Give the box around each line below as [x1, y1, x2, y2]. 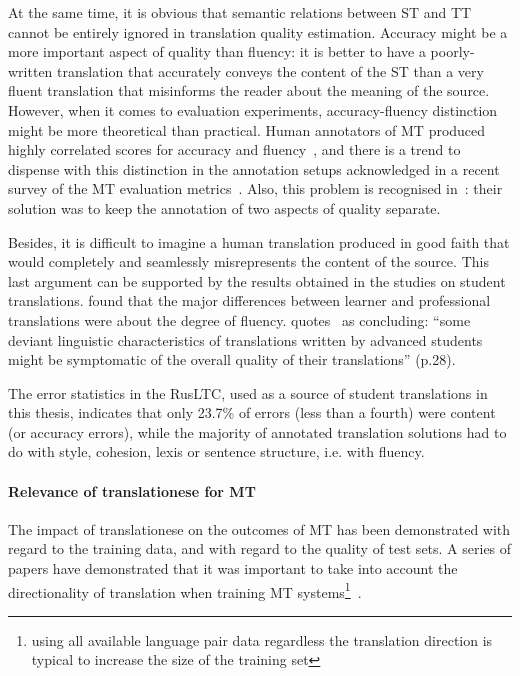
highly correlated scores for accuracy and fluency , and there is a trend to [8, 139, 461, 160]
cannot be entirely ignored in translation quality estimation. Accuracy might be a [8, 21, 508, 42]
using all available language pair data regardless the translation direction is [31, 629, 493, 650]
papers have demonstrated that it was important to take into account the [8, 558, 458, 579]
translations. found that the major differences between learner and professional [8, 290, 491, 311]
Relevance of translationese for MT [8, 480, 256, 501]
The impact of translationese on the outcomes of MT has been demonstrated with [8, 518, 511, 539]
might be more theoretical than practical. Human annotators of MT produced [8, 119, 486, 140]
